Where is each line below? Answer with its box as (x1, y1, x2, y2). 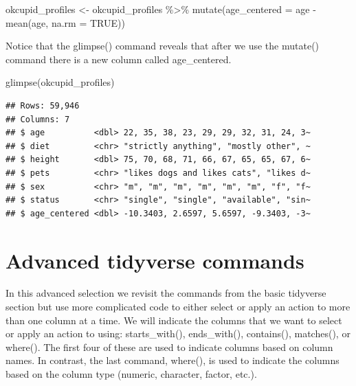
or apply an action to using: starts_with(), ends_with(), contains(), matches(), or (5, 326, 351, 341)
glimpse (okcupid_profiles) (5, 75, 115, 89)
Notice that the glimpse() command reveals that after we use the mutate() (5, 38, 320, 53)
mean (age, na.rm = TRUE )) (5, 15, 125, 30)
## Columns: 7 (5, 114, 70, 124)
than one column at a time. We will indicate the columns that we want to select (5, 313, 342, 327)
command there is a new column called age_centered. (5, 52, 232, 66)
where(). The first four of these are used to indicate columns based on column (5, 339, 333, 354)
